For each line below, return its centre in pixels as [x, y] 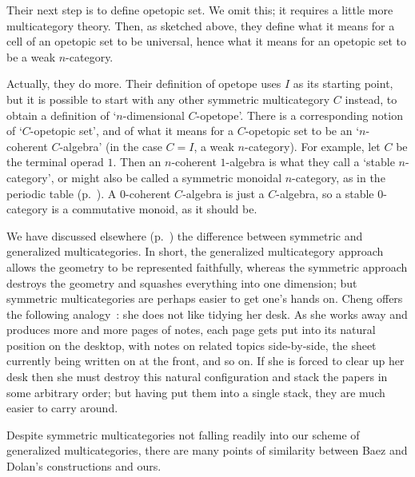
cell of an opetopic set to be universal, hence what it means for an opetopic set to [207, 41]
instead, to [371, 99]
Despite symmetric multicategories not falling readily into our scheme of [183, 434]
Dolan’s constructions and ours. [84, 466]
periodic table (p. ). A [62, 193]
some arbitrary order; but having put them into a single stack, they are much [196, 392]
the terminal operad [55, 162]
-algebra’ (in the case [111, 146]
